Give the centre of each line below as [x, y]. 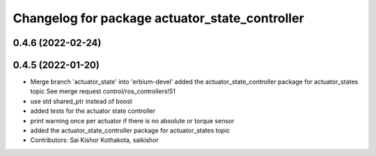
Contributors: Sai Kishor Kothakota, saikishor [95, 140]
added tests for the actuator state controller [93, 111]
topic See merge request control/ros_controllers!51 [103, 91]
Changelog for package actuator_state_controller [158, 18]
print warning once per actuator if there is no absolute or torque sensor [132, 120]
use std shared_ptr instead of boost [81, 101]
